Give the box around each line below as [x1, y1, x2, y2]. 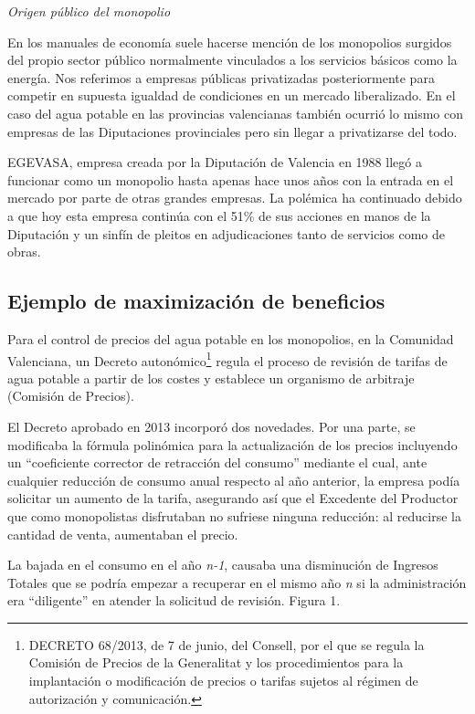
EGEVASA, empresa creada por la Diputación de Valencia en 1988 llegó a [7, 152, 422, 172]
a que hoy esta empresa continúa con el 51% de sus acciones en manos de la [7, 205, 431, 225]
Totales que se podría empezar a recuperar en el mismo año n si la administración [7, 572, 467, 592]
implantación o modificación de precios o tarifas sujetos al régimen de [28, 671, 418, 690]
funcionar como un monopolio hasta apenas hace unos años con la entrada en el [7, 170, 454, 189]
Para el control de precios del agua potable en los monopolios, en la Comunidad [7, 329, 454, 348]
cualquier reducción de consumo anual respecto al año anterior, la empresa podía [7, 470, 460, 489]
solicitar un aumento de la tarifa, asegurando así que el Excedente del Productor [7, 488, 459, 508]
